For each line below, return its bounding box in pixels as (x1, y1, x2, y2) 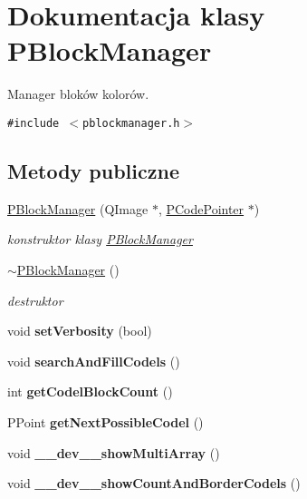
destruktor (7, 290, 63, 309)
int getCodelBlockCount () (7, 382, 173, 401)
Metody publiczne (7, 156, 179, 184)
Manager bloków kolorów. (7, 84, 149, 103)
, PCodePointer (158, 199, 245, 218)
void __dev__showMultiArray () (7, 443, 220, 462)
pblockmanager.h (82, 116, 180, 130)
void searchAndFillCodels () (7, 351, 180, 370)
